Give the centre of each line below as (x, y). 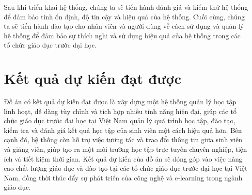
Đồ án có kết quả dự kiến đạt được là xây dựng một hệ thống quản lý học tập (120, 102)
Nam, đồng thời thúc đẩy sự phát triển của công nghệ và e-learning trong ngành (123, 177)
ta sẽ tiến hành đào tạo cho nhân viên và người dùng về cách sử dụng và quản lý (124, 26)
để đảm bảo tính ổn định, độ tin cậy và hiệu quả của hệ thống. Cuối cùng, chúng (125, 16)
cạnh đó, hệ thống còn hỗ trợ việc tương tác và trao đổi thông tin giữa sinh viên (123, 139)
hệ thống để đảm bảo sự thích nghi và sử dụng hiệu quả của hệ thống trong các (122, 35)
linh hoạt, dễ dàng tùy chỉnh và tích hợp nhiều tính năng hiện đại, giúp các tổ (120, 111)
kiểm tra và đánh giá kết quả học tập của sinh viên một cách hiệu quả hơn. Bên (123, 130)
